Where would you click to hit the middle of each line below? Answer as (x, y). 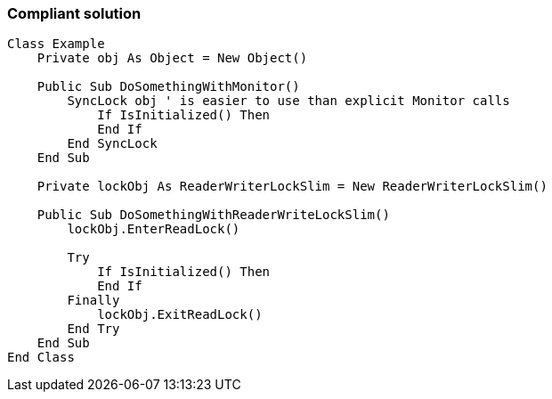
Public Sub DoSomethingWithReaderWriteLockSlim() (213, 215)
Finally (93, 301)
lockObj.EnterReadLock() (154, 229)
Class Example (56, 44)
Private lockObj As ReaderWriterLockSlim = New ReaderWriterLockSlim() (292, 187)
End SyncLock (112, 144)
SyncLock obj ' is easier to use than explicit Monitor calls (288, 101)
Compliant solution (74, 13)
